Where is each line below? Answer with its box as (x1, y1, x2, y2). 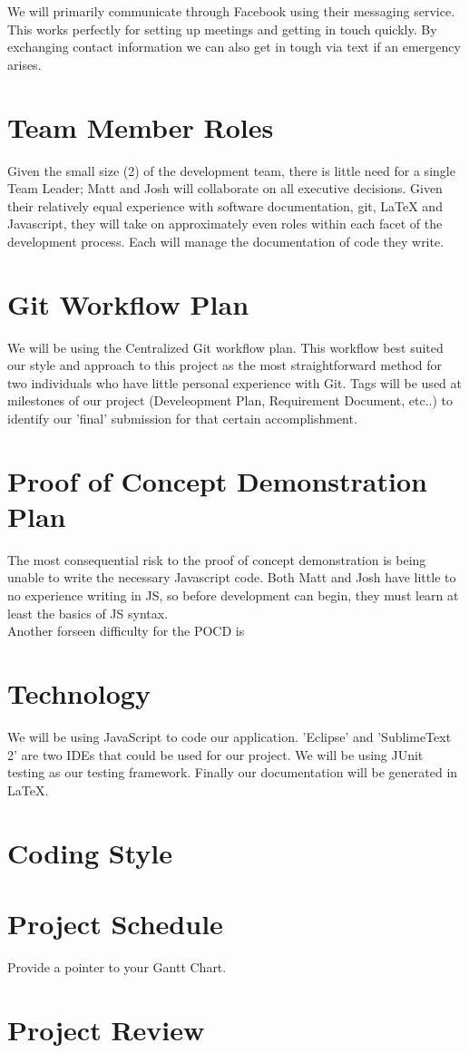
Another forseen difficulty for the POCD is (7, 621, 245, 640)
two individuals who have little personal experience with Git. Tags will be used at (7, 373, 462, 392)
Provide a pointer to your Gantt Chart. (7, 957, 227, 976)
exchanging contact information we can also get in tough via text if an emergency (7, 37, 461, 56)
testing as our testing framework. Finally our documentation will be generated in (7, 763, 458, 782)
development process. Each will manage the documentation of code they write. (7, 231, 445, 250)
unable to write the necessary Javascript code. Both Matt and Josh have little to (7, 568, 456, 587)
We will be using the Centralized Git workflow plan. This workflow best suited (7, 337, 444, 356)
